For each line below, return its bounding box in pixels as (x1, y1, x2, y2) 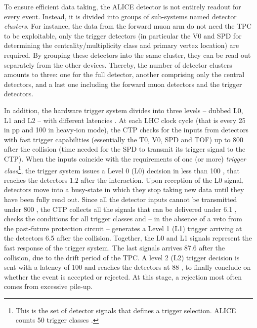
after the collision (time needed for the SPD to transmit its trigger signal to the (4, 144, 246, 154)
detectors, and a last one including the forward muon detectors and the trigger (4, 79, 242, 89)
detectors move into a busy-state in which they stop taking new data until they (4, 184, 244, 195)
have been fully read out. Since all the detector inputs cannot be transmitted (4, 194, 237, 204)
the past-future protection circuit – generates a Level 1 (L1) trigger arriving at (4, 223, 242, 233)
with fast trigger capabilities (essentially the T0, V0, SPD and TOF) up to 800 (4, 134, 243, 144)
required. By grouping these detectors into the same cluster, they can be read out (4, 49, 251, 60)
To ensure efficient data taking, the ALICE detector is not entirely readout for (4, 1, 241, 11)
